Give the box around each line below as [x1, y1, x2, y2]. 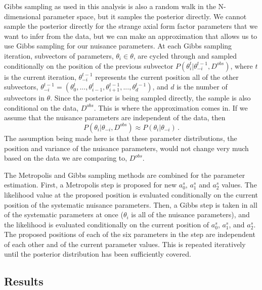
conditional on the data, [4, 102, 79, 113]
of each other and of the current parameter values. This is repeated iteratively [4, 238, 246, 249]
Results [4, 273, 43, 289]
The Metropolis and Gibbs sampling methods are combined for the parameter [4, 169, 245, 180]
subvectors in [4, 92, 45, 103]
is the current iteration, [4, 71, 76, 82]
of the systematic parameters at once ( [4, 209, 123, 220]
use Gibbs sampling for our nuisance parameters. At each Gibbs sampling [4, 40, 232, 51]
